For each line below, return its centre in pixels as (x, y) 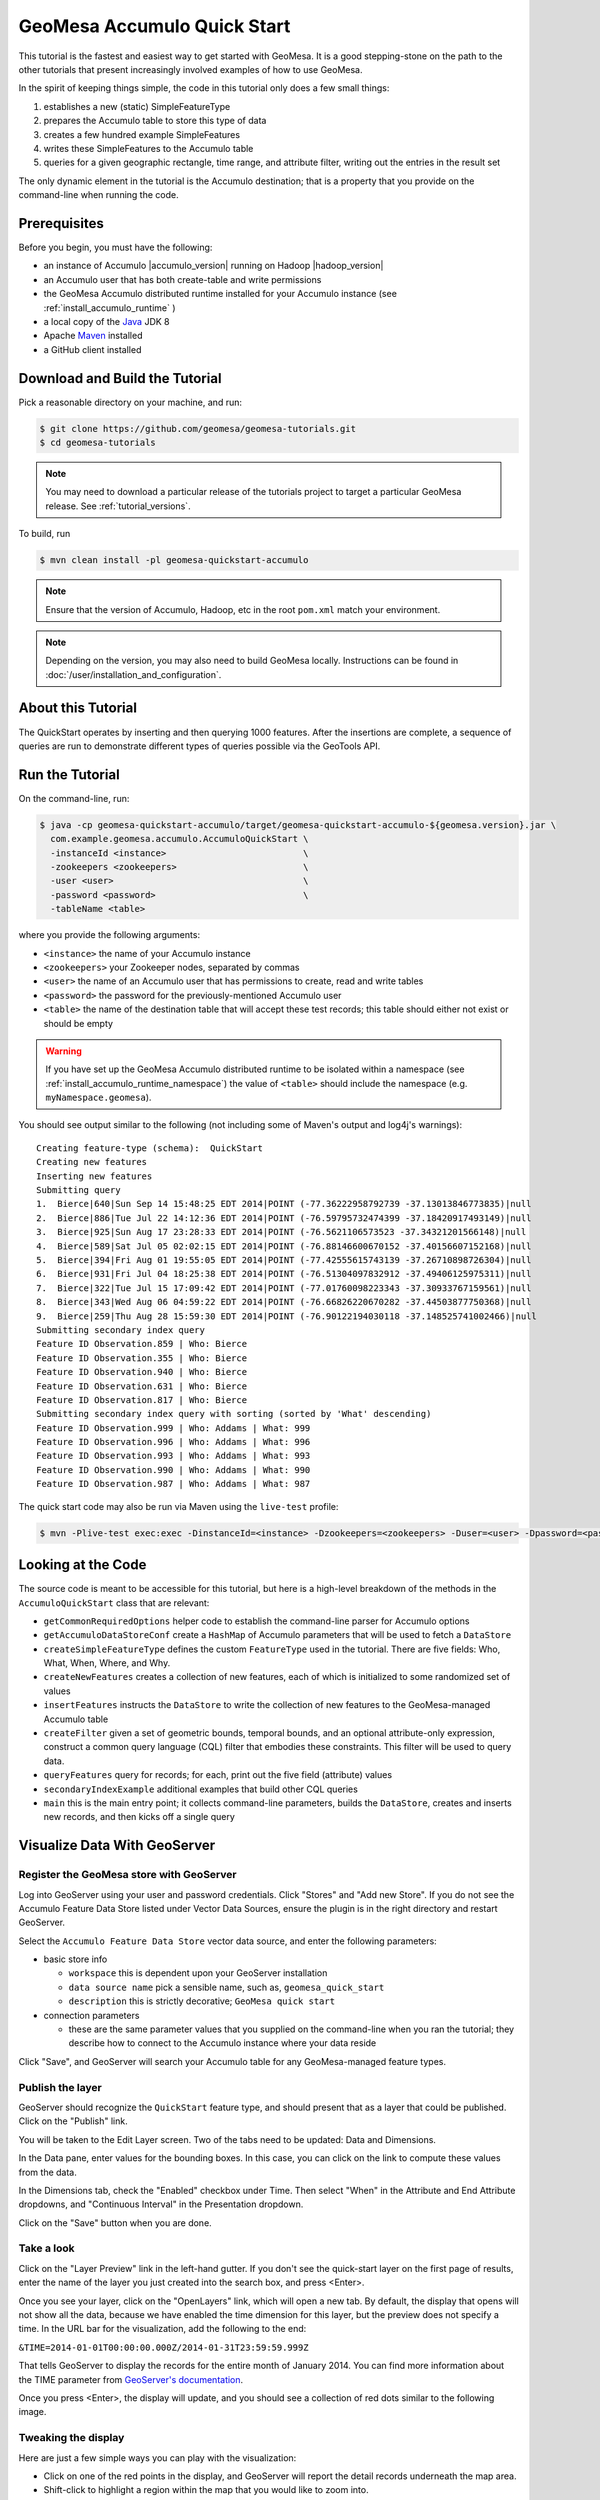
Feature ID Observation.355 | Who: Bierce (142, 1358)
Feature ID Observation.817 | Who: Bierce (142, 1399)
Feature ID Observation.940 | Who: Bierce (142, 1372)
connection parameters (91, 2015)
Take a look (46, 2248)
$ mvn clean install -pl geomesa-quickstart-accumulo (174, 560)
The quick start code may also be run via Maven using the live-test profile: (178, 1506)
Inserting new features (94, 1176)
